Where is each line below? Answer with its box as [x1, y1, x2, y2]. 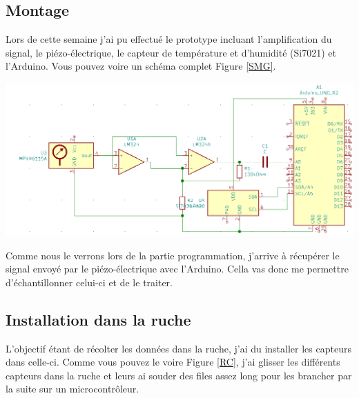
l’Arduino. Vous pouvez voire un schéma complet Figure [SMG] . [6, 59, 276, 73]
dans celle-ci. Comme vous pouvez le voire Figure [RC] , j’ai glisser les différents [6, 355, 340, 369]
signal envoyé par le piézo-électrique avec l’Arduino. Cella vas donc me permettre [6, 261, 349, 276]
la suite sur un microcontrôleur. [6, 381, 139, 396]
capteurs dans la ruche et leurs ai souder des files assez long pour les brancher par [6, 368, 352, 382]
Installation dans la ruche [6, 308, 191, 330]
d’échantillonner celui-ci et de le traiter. [6, 275, 173, 289]
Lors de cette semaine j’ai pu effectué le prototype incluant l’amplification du [6, 32, 332, 46]
